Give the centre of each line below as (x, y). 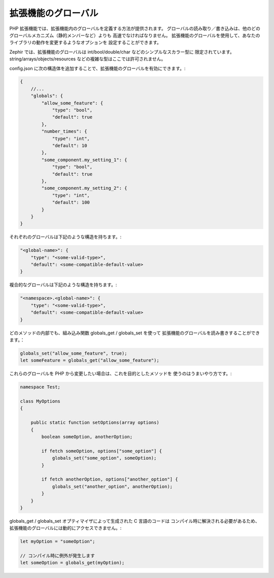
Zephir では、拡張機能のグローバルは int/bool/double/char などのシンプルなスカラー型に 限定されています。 (122, 52)
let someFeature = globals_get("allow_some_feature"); (90, 361)
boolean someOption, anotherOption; (87, 437)
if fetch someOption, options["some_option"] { (102, 451)
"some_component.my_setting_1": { (84, 160)
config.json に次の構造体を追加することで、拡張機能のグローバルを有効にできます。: (97, 68)
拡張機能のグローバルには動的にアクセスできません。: (65, 528)
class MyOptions (40, 401)
